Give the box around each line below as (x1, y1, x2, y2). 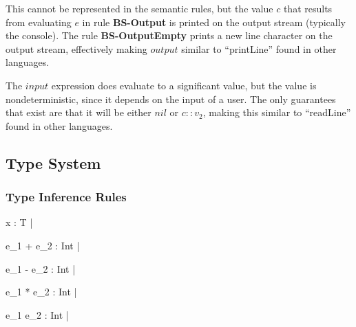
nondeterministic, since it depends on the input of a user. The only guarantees (6, 91, 336, 106)
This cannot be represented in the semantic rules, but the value (6, 1, 273, 15)
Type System (6, 152, 101, 173)
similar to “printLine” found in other (181, 41, 337, 56)
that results (283, 1, 333, 15)
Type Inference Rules (6, 188, 127, 205)
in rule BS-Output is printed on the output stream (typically (82, 14, 346, 29)
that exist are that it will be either (6, 105, 151, 120)
